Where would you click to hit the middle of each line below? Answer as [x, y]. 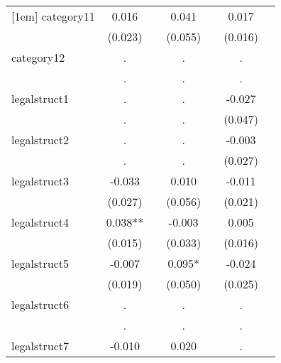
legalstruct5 [40, 263]
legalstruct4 [40, 222]
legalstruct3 [40, 181]
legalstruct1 [40, 98]
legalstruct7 [40, 346]
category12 [38, 57]
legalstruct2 [40, 140]
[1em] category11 [53, 16]
